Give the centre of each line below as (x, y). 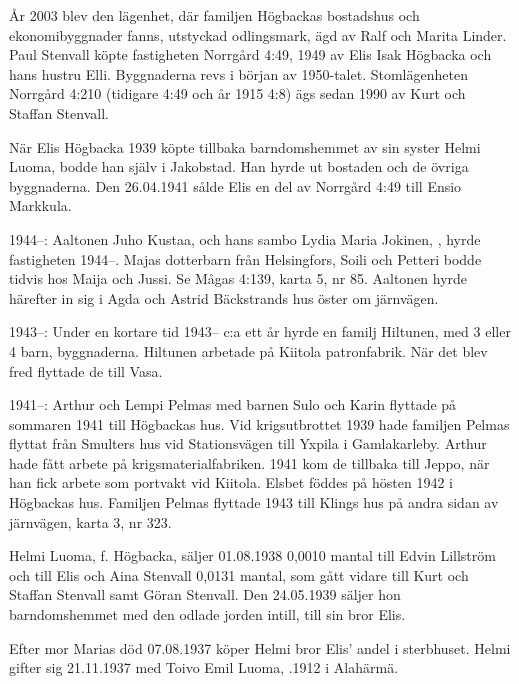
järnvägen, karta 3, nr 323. (90, 521)
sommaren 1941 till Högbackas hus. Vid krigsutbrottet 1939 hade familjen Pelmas (259, 423)
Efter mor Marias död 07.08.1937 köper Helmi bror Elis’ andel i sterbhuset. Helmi (260, 647)
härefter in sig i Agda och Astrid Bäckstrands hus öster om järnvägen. (224, 297)
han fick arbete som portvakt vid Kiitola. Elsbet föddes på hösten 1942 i (231, 482)
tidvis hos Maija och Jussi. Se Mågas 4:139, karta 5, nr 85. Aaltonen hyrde (238, 278)
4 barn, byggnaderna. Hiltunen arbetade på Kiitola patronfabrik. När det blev (248, 350)
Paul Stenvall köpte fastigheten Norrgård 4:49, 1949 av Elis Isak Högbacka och (250, 54)
